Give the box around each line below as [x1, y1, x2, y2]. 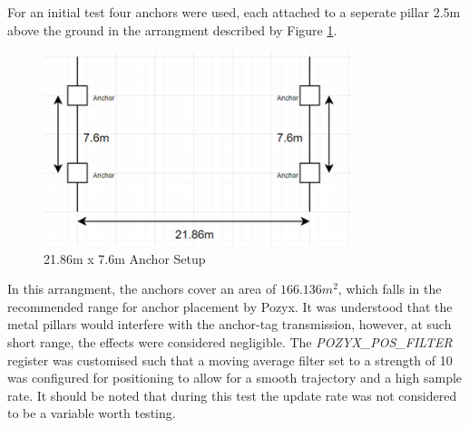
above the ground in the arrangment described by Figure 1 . [7, 20, 337, 39]
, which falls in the [337, 279, 442, 298]
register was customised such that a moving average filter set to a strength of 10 [7, 350, 453, 369]
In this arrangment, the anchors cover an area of [7, 279, 277, 298]
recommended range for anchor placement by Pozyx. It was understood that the [7, 297, 453, 316]
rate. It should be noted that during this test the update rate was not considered [7, 385, 457, 404]
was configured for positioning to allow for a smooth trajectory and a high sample [7, 368, 463, 387]
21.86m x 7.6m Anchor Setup [44, 248, 206, 267]
